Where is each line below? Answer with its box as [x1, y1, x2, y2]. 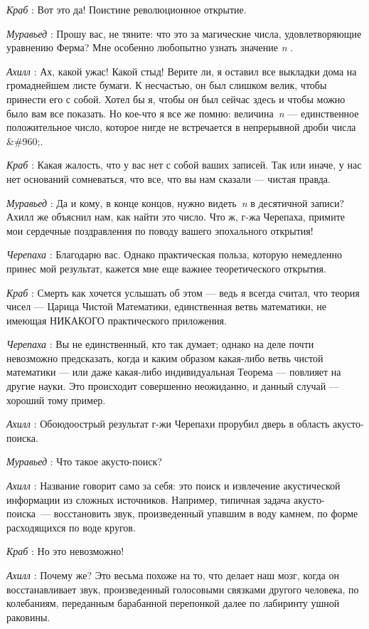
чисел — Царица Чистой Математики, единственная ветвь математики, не [6, 299, 326, 314]
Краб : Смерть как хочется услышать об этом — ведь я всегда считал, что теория [6, 285, 360, 300]
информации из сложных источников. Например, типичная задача [6, 492, 291, 507]
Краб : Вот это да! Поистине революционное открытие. [6, 2, 247, 16]
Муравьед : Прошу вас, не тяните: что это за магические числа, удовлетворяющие [6, 26, 362, 41]
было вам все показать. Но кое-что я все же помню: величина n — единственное [6, 105, 359, 120]
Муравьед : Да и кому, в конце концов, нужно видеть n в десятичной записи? [6, 195, 344, 210]
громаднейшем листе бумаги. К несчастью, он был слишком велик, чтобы [6, 78, 327, 92]
